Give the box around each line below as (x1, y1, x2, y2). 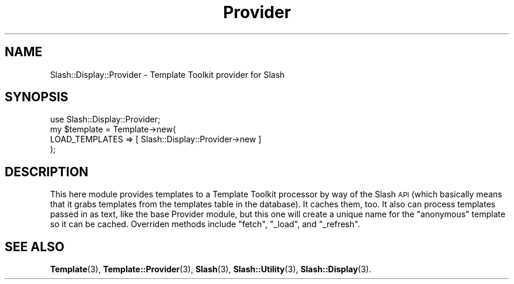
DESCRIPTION (5, 164, 89, 179)
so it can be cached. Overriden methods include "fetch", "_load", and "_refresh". (50, 219, 360, 230)
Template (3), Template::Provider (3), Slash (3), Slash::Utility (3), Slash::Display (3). (50, 264, 371, 275)
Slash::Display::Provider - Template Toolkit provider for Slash (50, 69, 285, 80)
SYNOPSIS (5, 90, 69, 105)
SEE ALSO (5, 239, 65, 254)
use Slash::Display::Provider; (50, 114, 161, 125)
